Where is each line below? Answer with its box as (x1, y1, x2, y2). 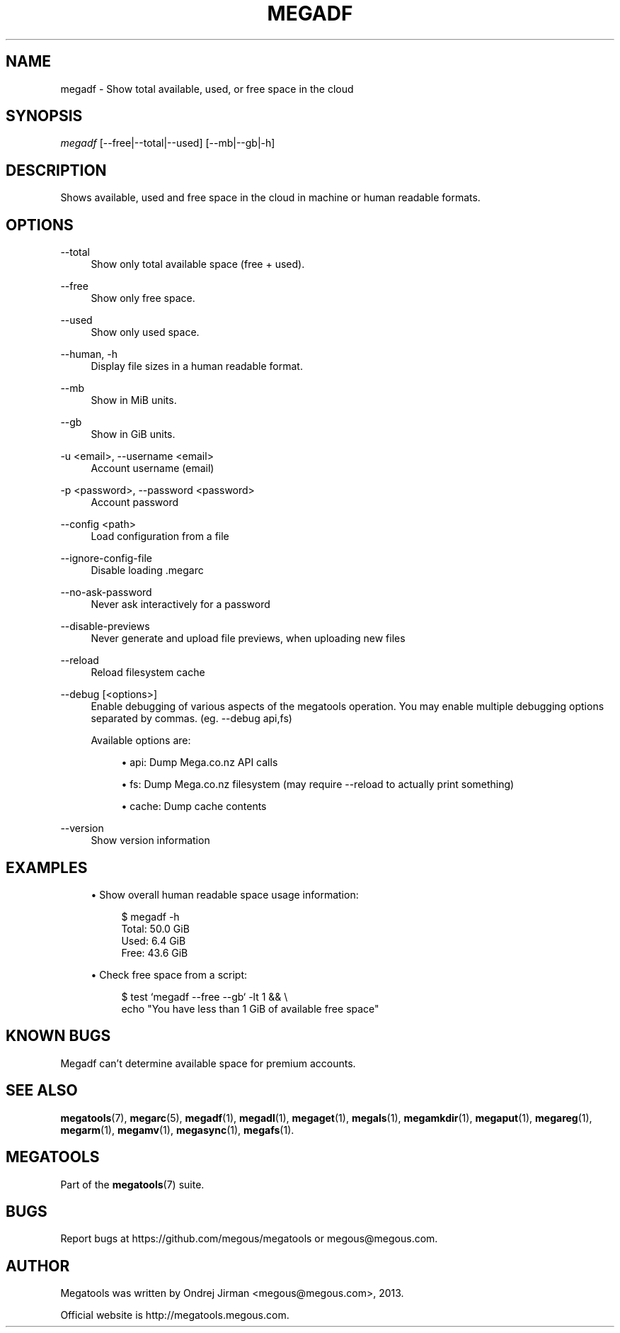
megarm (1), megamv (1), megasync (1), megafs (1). (60, 1123, 294, 1136)
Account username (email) (91, 462, 214, 475)
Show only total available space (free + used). (91, 258, 305, 271)
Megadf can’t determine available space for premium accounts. (60, 1057, 356, 1069)
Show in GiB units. (91, 428, 176, 441)
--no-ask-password (60, 586, 152, 599)
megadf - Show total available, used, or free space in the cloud (60, 82, 354, 95)
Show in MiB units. (91, 394, 177, 407)
